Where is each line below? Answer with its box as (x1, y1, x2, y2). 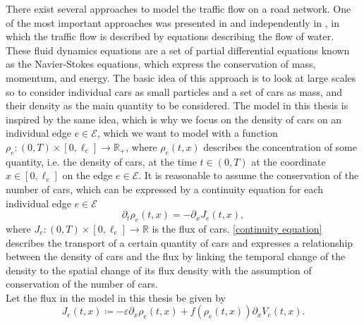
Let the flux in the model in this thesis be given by (6, 290, 226, 305)
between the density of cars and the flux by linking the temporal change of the (6, 249, 346, 264)
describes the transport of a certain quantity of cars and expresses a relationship (6, 235, 353, 250)
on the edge (62, 168, 113, 183)
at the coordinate (251, 154, 326, 168)
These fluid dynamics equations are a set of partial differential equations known (6, 42, 350, 57)
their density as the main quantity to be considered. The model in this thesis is (6, 98, 348, 113)
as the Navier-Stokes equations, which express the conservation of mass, (6, 56, 316, 71)
